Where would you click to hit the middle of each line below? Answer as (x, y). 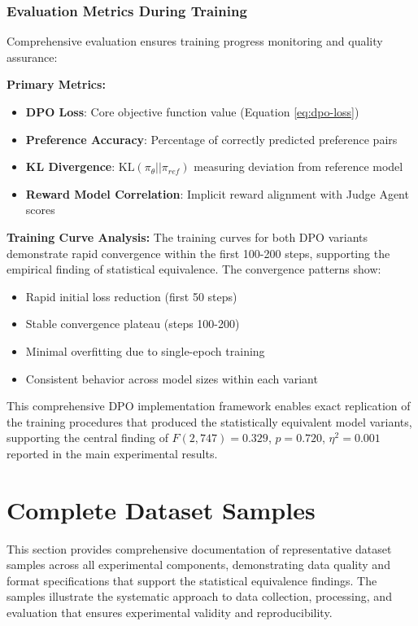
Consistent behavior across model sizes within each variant (172, 378)
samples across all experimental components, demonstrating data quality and (198, 565)
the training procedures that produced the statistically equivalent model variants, (209, 421)
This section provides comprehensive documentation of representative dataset (199, 548)
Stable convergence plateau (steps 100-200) (133, 324)
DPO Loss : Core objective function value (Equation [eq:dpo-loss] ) (192, 112)
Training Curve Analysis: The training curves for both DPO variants (187, 236)
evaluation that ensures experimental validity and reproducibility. (170, 612)
